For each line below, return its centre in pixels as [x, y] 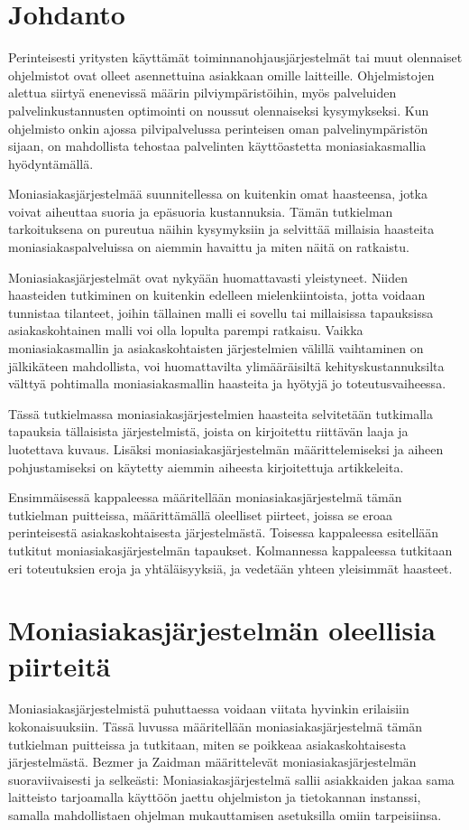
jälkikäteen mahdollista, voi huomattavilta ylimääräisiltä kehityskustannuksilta [226, 365]
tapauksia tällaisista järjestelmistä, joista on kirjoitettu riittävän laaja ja [208, 431]
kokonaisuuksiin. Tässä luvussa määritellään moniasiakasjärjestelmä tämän [215, 727]
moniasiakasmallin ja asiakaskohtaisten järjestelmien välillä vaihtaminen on [216, 348]
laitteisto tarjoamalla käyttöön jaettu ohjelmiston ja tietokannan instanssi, [215, 797]
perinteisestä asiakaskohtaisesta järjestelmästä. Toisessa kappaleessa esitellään [224, 532]
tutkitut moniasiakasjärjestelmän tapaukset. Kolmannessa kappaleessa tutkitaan [230, 550]
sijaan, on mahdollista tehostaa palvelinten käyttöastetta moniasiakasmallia [217, 146]
